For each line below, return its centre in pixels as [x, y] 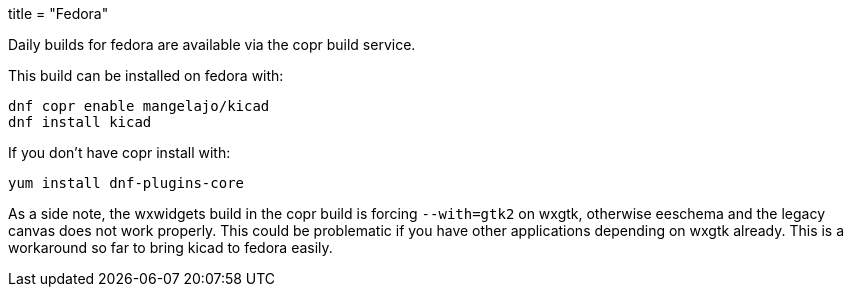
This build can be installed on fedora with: [146, 75]
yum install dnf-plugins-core [126, 183]
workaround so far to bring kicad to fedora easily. [170, 247]
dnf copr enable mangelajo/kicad [139, 106]
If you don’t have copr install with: [119, 152]
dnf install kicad [80, 122]
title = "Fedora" [58, 13]
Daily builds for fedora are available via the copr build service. [212, 44]
